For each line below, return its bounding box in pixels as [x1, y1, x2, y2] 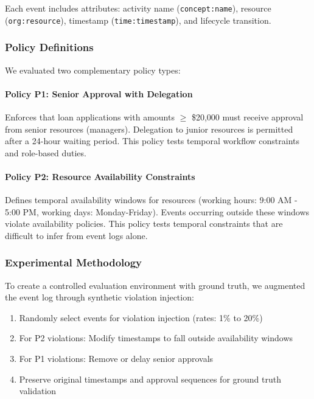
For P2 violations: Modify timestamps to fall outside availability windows [19, 331, 293, 344]
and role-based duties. [5, 146, 86, 159]
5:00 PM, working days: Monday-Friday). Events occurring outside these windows [5, 205, 310, 218]
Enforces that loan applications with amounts [5, 110, 175, 123]
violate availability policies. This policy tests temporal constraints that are [5, 217, 283, 230]
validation [19, 384, 57, 397]
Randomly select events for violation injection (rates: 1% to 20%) [19, 311, 263, 324]
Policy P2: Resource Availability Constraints [5, 170, 195, 182]
